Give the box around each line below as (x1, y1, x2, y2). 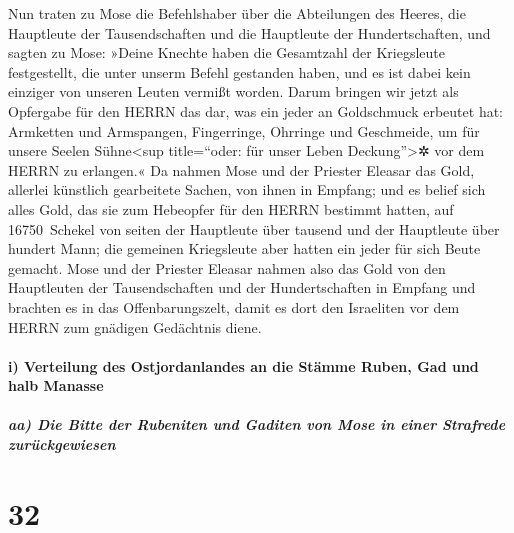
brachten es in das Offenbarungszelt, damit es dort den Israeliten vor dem (8, 296, 460, 317)
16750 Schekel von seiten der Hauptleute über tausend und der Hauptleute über (8, 218, 500, 239)
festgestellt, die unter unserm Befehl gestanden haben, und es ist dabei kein (8, 61, 471, 82)
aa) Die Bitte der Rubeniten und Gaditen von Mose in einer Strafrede (8, 414, 506, 435)
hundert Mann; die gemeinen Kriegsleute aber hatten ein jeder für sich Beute (8, 238, 481, 259)
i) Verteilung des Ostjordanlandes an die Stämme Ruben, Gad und (8, 355, 479, 376)
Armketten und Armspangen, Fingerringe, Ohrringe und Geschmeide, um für (8, 120, 480, 141)
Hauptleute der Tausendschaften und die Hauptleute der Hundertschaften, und (8, 22, 491, 43)
